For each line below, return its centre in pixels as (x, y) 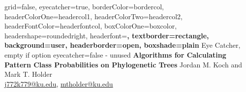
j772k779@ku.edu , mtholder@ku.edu (59, 83)
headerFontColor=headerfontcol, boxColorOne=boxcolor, (91, 26)
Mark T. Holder (28, 74)
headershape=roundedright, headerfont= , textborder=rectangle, (107, 35)
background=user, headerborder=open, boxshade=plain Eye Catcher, (123, 45)
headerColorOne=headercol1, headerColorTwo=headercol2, (93, 16)
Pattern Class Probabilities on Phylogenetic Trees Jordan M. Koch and (123, 64)
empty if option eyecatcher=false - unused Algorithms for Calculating (115, 54)
